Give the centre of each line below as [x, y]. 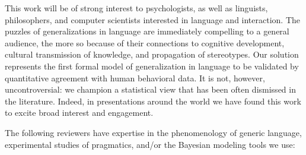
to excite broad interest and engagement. [79, 113]
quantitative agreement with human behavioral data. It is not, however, [135, 77]
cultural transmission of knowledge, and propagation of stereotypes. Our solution [152, 54]
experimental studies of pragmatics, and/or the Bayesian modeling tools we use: [150, 144]
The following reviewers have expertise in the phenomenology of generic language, [153, 132]
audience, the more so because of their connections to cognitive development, [145, 42]
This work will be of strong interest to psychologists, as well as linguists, [136, 8]
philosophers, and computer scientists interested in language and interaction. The [153, 19]
